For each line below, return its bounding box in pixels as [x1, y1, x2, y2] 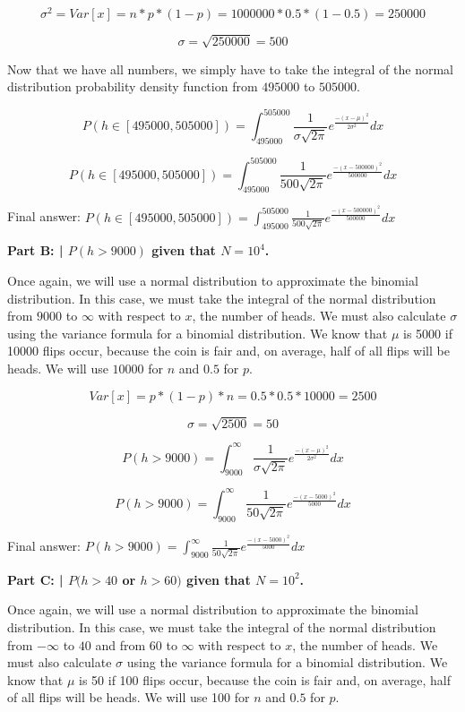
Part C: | [7, 570, 64, 588]
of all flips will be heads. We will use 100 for [7, 688, 250, 707]
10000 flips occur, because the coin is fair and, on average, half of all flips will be [7, 341, 450, 360]
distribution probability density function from [7, 77, 258, 96]
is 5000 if [403, 323, 452, 342]
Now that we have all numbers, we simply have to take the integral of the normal [7, 59, 453, 78]
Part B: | [7, 241, 64, 260]
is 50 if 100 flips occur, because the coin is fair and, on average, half [79, 670, 451, 689]
